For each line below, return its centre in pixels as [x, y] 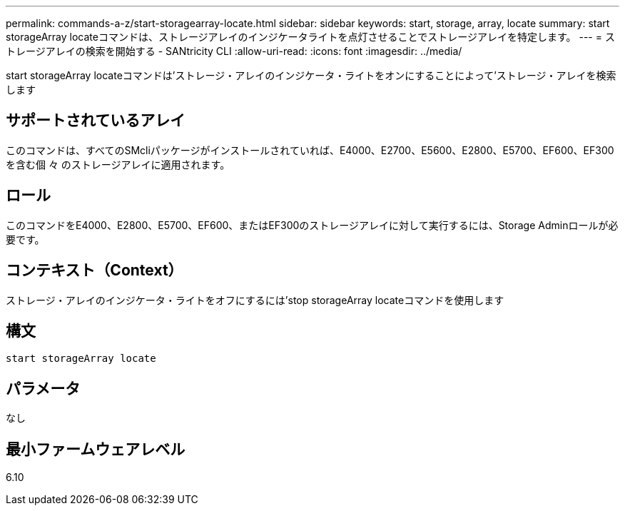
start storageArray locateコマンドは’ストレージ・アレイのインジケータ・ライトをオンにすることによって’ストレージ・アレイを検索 [311, 75]
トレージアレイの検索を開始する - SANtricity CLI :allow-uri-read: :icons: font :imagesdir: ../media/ [234, 51]
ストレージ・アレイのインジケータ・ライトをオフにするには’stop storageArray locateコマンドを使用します [255, 300]
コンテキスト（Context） [95, 270]
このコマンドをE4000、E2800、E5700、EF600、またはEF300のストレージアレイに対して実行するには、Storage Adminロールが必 [312, 225]
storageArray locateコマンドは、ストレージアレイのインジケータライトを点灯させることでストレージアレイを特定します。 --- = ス [310, 37]
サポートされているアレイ [96, 121]
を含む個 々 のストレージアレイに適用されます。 [118, 164]
